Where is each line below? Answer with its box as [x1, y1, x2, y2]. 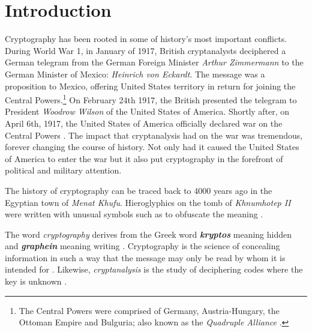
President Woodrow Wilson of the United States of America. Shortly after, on [5, 105, 290, 118]
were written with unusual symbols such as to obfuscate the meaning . [5, 208, 263, 220]
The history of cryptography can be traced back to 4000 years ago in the [5, 184, 272, 196]
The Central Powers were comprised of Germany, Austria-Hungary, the [19, 304, 280, 316]
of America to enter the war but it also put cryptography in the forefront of [5, 152, 283, 164]
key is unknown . [5, 275, 67, 288]
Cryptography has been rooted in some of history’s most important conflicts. [5, 32, 287, 45]
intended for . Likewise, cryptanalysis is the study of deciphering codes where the [5, 263, 303, 276]
